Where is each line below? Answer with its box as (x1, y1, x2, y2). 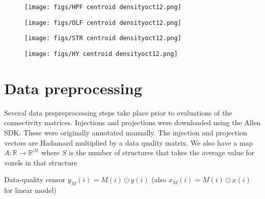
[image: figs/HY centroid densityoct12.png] (24, 50, 178, 58)
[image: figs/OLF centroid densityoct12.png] (24, 19, 181, 26)
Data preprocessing (4, 77, 142, 98)
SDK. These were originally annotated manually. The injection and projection (4, 127, 247, 137)
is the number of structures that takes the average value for (69, 147, 255, 158)
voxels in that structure (4, 157, 77, 167)
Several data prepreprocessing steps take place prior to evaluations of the (4, 107, 232, 118)
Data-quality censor (4, 174, 66, 185)
